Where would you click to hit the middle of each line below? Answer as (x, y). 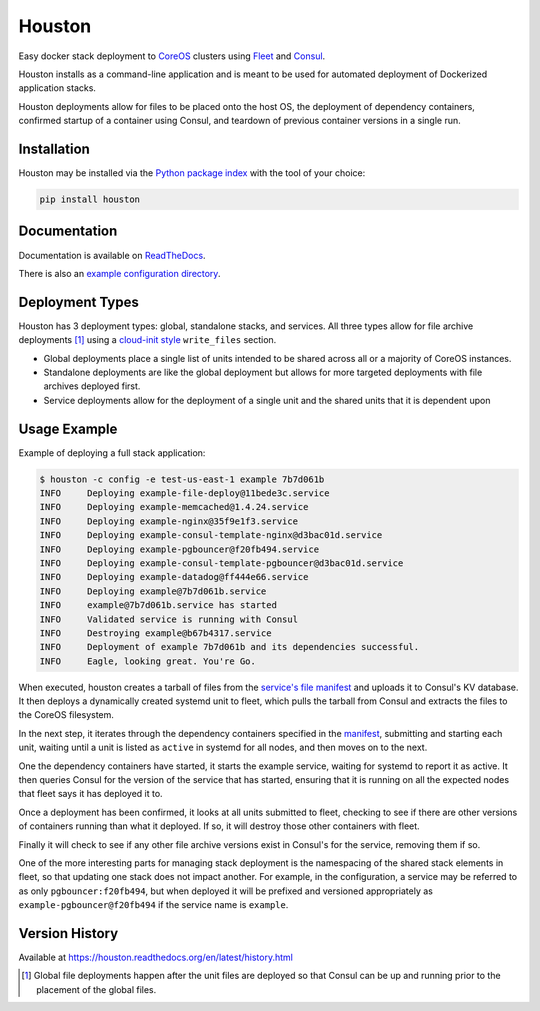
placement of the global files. (96, 989)
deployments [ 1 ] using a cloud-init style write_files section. (147, 340)
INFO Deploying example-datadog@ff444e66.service (174, 577)
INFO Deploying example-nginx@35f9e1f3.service (169, 521)
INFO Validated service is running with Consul (169, 619)
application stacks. (57, 88)
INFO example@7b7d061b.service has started (158, 605)
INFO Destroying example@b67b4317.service (155, 633)
